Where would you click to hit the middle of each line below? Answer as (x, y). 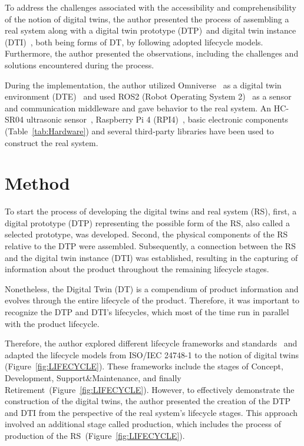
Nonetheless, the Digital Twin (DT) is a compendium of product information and (152, 288)
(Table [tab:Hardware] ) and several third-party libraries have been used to (139, 131)
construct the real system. (52, 142)
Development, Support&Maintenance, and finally (93, 377)
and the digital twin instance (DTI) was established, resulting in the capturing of (151, 257)
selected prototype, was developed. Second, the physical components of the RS (146, 234)
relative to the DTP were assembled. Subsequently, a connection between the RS (150, 246)
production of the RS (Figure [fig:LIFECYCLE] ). (95, 435)
